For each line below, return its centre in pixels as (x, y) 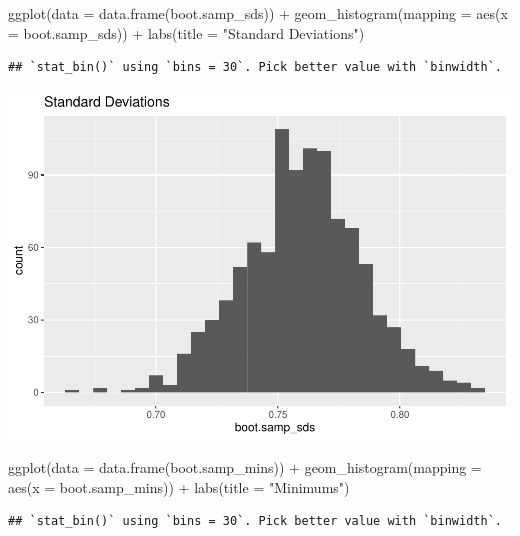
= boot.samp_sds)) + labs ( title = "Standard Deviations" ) (186, 32)
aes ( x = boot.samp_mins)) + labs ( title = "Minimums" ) (179, 486)
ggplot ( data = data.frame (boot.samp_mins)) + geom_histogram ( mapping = (245, 467)
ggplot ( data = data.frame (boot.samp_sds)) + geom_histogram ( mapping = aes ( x (258, 13)
